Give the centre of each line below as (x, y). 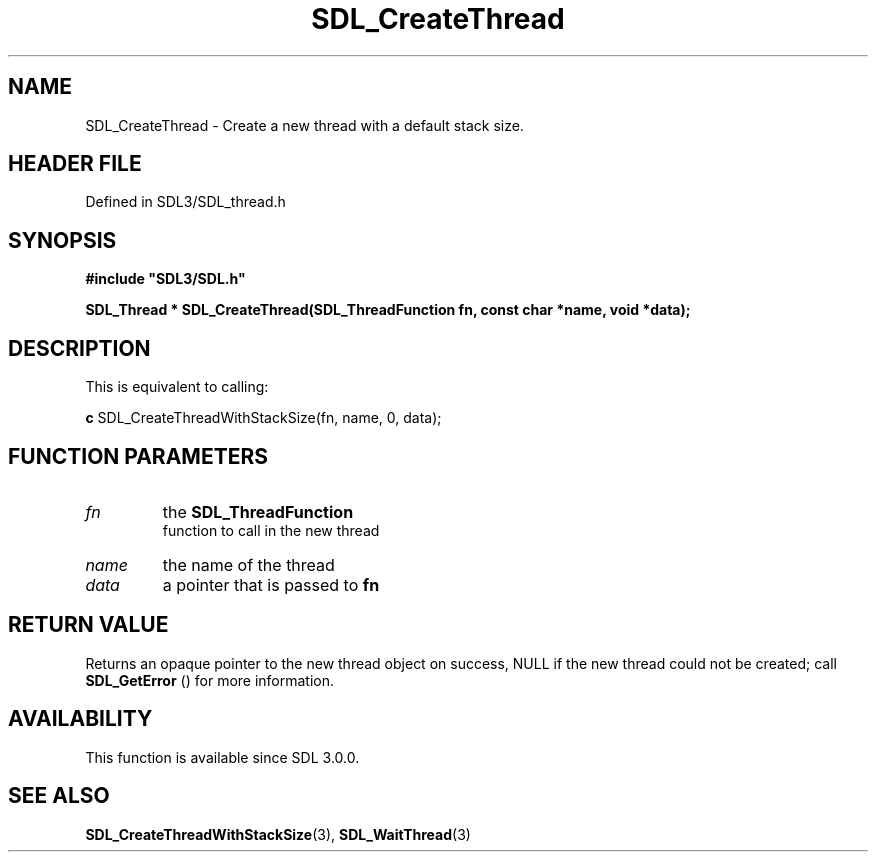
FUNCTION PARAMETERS (138, 456)
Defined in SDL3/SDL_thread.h (185, 202)
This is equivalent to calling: (177, 387)
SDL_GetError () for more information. (210, 680)
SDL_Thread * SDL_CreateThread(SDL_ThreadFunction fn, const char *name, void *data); (388, 310)
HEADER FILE (75, 164)
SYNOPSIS (62, 240)
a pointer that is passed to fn (271, 584)
